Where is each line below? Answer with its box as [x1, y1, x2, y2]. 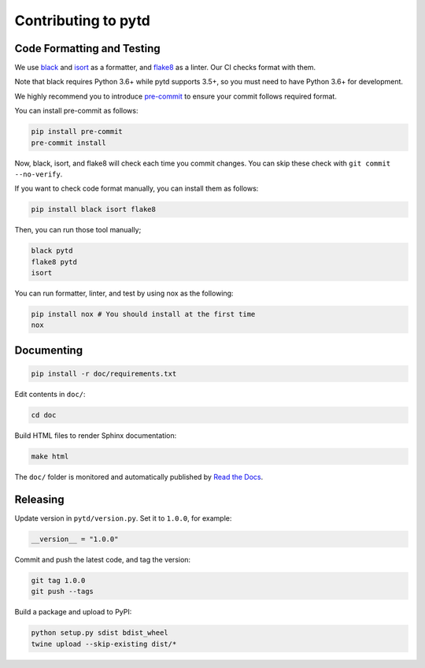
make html [31, 452, 69, 461]
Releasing [14, 492, 65, 506]
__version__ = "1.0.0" [31, 534, 119, 544]
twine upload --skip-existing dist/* [31, 639, 177, 648]
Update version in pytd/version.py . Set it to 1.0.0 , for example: [14, 513, 232, 523]
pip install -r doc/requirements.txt [31, 369, 177, 378]
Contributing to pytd [14, 12, 151, 29]
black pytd [31, 247, 73, 255]
